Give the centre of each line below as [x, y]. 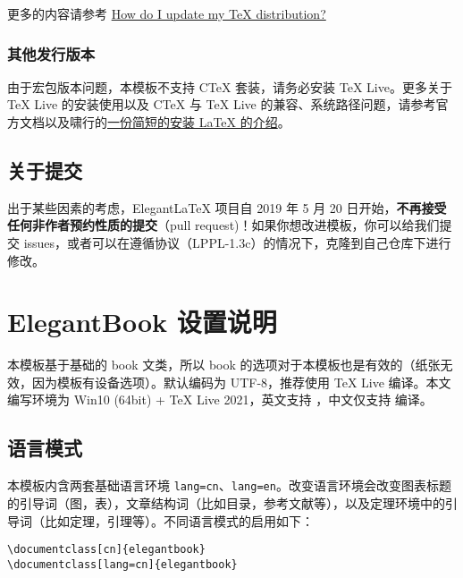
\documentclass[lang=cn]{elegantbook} [122, 564]
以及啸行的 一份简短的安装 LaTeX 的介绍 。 [167, 122]
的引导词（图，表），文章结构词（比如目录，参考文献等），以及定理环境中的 [226, 502]
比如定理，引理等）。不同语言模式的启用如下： [179, 520]
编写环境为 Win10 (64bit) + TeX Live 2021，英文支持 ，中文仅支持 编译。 [220, 399]
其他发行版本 [51, 53]
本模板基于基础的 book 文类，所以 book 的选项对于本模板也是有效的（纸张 [224, 365]
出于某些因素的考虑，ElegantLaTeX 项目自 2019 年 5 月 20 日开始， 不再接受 [227, 207]
